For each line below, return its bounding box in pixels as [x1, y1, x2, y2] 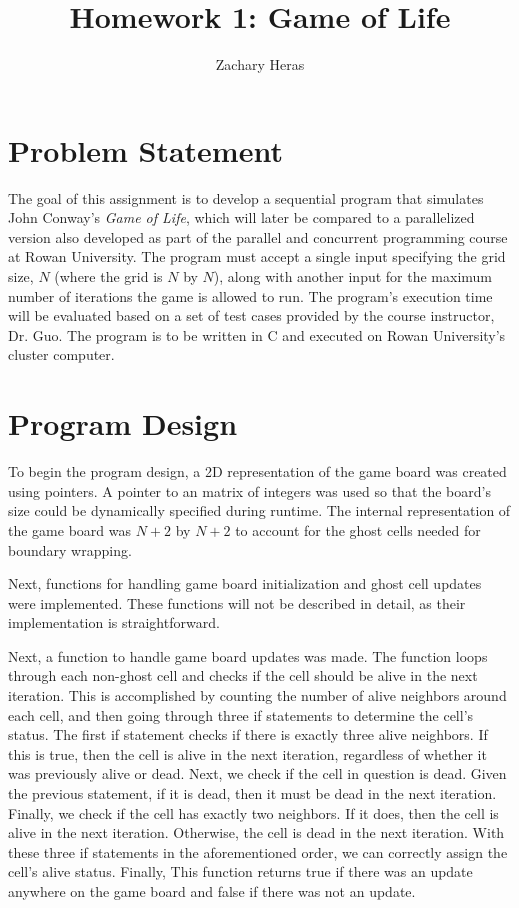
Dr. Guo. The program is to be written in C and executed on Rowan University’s [8, 324, 506, 345]
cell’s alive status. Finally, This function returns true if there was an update [8, 861, 473, 882]
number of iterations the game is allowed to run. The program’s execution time [8, 285, 493, 306]
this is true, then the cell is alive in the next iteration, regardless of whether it [8, 743, 487, 764]
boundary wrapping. [8, 539, 132, 560]
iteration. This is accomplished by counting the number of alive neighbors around [8, 685, 507, 706]
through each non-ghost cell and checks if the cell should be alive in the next [8, 665, 478, 686]
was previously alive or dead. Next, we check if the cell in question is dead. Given [8, 763, 507, 784]
